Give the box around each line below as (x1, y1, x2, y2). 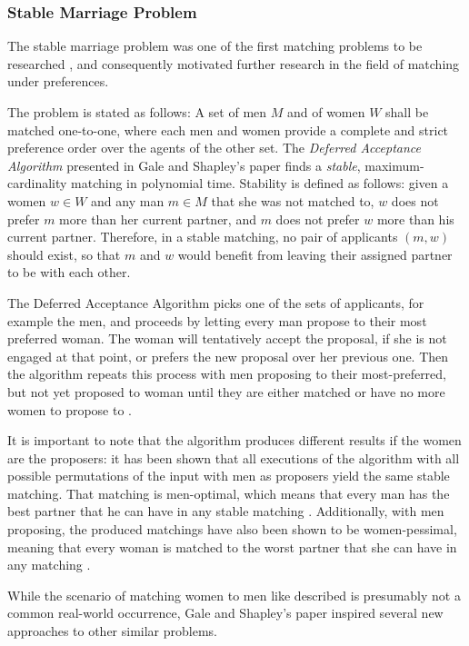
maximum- (364, 155, 424, 174)
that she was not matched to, (211, 191, 374, 210)
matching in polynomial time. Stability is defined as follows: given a (71, 174, 449, 193)
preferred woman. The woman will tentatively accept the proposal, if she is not (7, 329, 447, 348)
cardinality (7, 174, 67, 193)
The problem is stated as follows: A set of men (7, 103, 267, 121)
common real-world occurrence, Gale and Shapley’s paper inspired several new (7, 603, 444, 622)
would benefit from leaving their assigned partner (177, 244, 453, 263)
